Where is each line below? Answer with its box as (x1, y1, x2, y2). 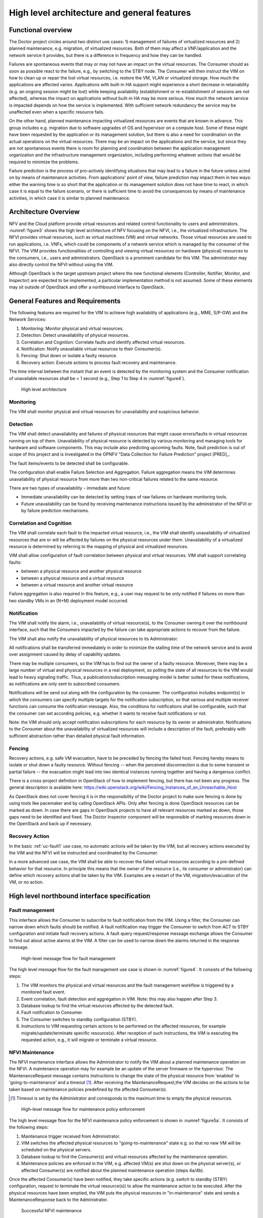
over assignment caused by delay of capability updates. (9, 651, 122, 657)
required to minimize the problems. (9, 159, 79, 165)
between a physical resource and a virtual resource (21, 575, 124, 581)
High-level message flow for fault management (21, 955, 116, 961)
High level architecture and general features (9, 7, 191, 18)
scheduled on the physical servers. (21, 1147, 92, 1153)
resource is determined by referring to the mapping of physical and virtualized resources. (9, 544, 188, 549)
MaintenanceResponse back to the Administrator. (9, 1197, 108, 1203)
